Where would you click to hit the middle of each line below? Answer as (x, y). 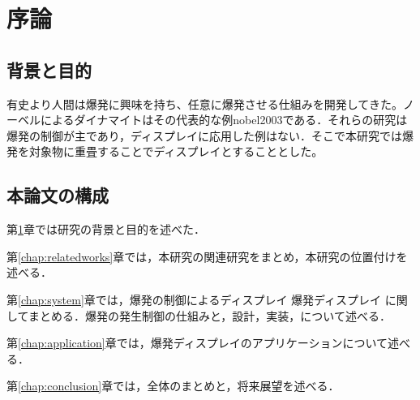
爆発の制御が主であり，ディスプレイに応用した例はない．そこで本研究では (204, 135)
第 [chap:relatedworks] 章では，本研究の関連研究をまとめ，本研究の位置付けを (207, 256)
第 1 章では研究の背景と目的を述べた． (106, 229)
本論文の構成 (58, 195)
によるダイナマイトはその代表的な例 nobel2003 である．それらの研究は (224, 120)
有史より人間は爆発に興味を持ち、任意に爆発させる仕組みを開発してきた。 (205, 103)
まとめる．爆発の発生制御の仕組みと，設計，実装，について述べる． (209, 315)
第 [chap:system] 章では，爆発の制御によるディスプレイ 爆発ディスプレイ (194, 299)
